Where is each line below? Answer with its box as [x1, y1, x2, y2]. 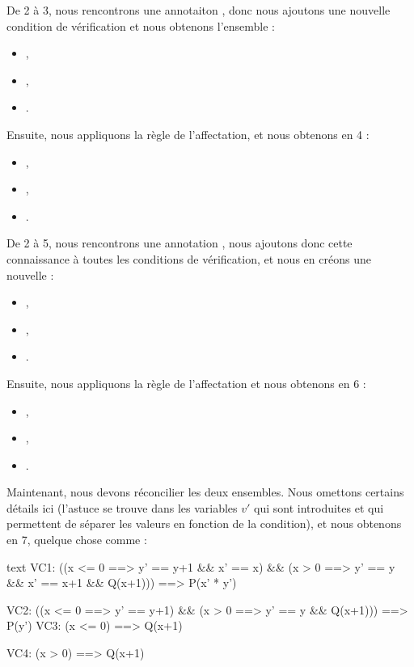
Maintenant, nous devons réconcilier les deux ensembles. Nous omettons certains [6, 483, 404, 500]
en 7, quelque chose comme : [6, 531, 147, 548]
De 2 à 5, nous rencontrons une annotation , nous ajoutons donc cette [6, 234, 353, 251]
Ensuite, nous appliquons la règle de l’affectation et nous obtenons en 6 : [6, 374, 366, 391]
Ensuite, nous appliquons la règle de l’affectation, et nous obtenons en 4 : [6, 125, 370, 142]
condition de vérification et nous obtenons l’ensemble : [6, 17, 275, 34]
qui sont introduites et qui [254, 499, 384, 516]
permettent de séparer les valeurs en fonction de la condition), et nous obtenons [6, 515, 402, 532]
